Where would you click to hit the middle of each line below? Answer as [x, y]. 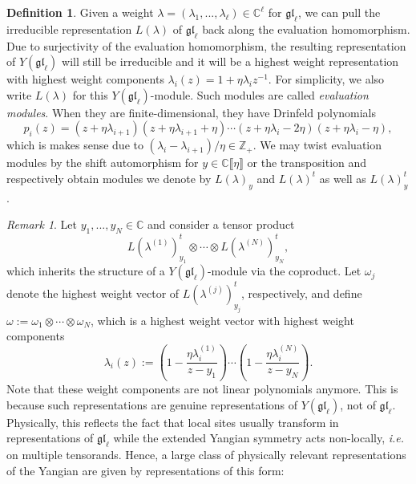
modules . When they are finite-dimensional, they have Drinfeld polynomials [192, 112]
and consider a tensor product [221, 224]
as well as [343, 178]
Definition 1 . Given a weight [80, 12]
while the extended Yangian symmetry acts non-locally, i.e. [259, 438]
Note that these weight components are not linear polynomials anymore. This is [202, 389]
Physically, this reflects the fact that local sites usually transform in [173, 422]
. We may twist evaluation [317, 145]
